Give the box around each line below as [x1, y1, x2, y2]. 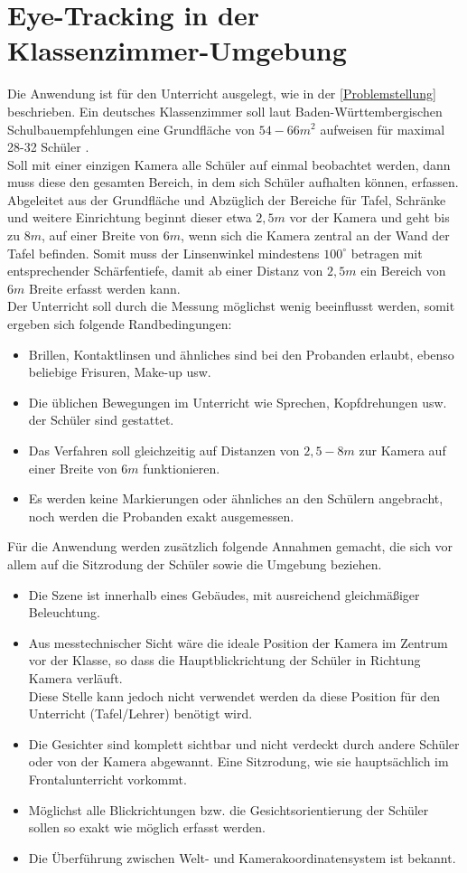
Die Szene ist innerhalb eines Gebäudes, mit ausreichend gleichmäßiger [28, 585, 420, 604]
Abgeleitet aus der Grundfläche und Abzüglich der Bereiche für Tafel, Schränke [7, 190, 446, 209]
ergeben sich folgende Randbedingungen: [7, 314, 232, 333]
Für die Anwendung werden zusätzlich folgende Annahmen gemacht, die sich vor [7, 537, 453, 556]
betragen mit [350, 243, 423, 262]
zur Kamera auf [359, 441, 446, 459]
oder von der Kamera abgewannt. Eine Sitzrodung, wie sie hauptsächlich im [28, 752, 449, 771]
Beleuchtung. [28, 603, 100, 622]
